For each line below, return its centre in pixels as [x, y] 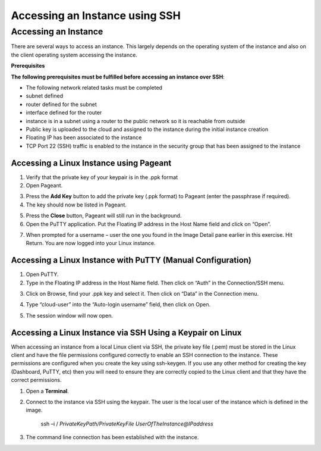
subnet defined [45, 96]
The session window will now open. [69, 315]
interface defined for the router [64, 112]
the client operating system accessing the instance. [74, 55]
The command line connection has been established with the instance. [112, 437]
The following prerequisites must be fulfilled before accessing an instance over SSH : [118, 77]
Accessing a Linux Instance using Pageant [91, 163]
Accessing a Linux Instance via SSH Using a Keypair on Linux [126, 332]
